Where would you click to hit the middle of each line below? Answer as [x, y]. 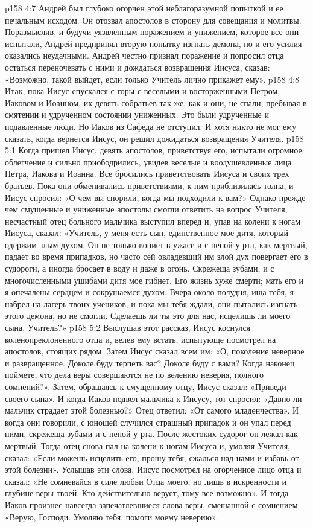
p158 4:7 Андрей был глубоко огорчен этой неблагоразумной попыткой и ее [144, 8]
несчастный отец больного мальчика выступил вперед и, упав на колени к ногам [153, 221]
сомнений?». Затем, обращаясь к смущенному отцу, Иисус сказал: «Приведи [146, 386]
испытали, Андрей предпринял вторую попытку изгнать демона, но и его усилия [153, 43]
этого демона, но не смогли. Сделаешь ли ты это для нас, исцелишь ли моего [148, 315]
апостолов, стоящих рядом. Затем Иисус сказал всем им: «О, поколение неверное [155, 351]
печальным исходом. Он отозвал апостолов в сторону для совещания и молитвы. [153, 20]
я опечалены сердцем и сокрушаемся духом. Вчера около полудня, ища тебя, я [149, 292]
